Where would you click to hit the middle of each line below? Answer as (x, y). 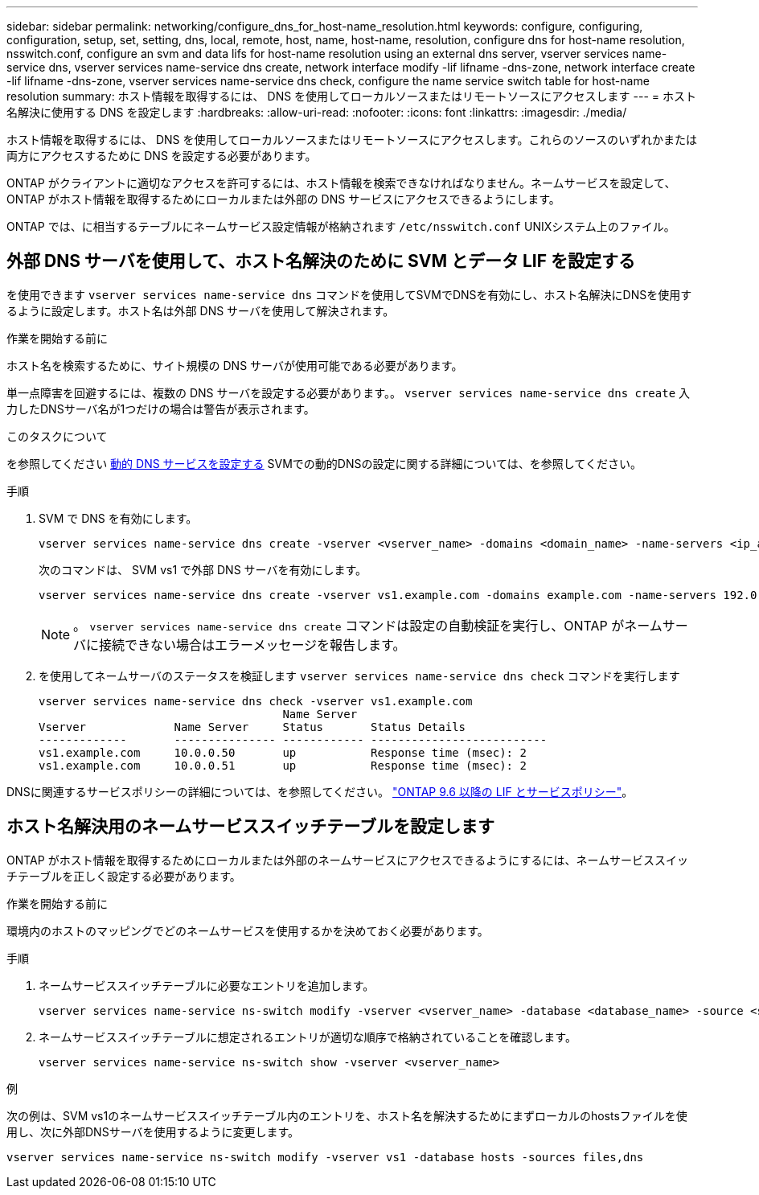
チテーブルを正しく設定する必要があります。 (124, 876)
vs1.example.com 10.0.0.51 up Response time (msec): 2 (283, 765)
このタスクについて (57, 436)
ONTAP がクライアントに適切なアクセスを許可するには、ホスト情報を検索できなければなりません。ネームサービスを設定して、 (341, 183)
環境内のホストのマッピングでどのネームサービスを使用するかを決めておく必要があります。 (248, 930)
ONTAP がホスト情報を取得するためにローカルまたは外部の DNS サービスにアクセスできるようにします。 (283, 199)
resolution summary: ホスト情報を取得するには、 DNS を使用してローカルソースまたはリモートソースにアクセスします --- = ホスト (351, 96)
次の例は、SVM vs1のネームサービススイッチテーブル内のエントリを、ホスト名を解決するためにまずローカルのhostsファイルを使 (347, 1115)
